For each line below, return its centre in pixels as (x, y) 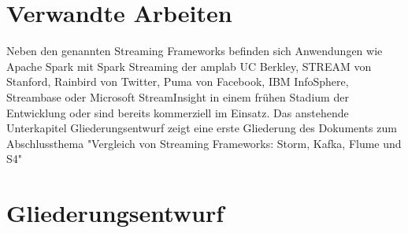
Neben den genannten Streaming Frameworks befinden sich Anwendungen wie (195, 51)
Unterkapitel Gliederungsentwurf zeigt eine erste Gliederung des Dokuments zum (202, 128)
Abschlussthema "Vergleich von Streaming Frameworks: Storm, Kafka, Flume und (204, 143)
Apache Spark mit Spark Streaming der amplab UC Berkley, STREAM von (189, 66)
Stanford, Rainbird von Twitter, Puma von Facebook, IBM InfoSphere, (178, 81)
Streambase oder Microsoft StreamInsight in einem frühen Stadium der (178, 96)
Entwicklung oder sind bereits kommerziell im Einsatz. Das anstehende (178, 112)
